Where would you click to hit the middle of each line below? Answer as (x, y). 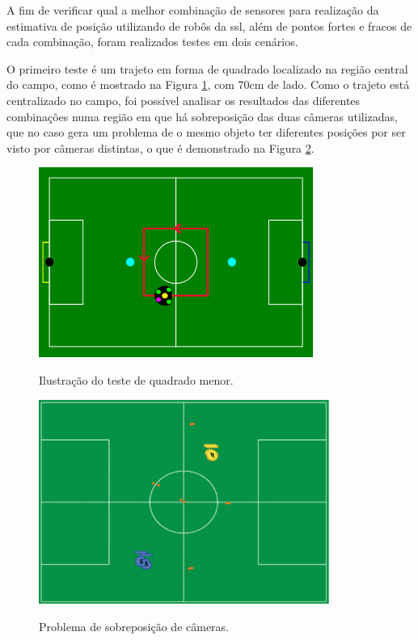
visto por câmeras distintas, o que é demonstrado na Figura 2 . (160, 147)
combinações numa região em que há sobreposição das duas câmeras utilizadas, (202, 116)
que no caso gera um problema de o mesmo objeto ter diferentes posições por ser (206, 132)
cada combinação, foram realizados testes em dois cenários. (152, 42)
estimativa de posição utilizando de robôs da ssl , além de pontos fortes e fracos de (209, 25)
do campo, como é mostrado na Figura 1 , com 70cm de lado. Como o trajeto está (208, 84)
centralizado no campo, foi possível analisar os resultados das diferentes (184, 100)
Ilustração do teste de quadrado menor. (136, 379)
